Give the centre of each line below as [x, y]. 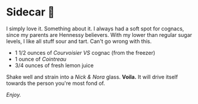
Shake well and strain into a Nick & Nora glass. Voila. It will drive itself [92, 77]
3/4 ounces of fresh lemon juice [54, 65]
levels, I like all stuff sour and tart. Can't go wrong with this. [79, 41]
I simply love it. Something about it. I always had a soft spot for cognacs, [95, 29]
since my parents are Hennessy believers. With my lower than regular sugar [99, 34]
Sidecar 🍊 [30, 12]
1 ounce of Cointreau [41, 59]
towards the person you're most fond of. [56, 83]
